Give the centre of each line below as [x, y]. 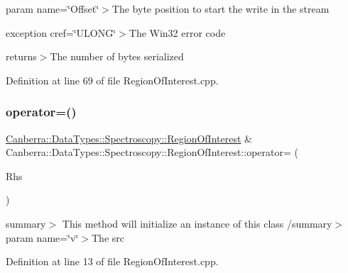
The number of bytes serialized [117, 56]
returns [21, 56]
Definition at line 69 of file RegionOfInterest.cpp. [112, 80]
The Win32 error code [177, 32]
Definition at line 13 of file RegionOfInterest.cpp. [112, 261]
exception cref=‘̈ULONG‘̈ [61, 32]
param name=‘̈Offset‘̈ [53, 9]
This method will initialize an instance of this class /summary [197, 223]
